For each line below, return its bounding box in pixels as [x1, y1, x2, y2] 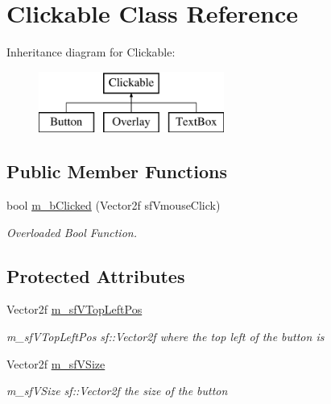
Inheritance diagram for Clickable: [6, 44, 176, 60]
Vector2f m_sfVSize [6, 355, 106, 372]
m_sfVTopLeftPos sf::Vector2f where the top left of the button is [6, 328, 325, 345]
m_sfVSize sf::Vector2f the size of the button [6, 382, 228, 399]
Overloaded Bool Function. [6, 223, 137, 240]
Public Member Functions [6, 159, 227, 184]
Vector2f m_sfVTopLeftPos [6, 301, 143, 318]
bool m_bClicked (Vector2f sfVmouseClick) [6, 197, 221, 214]
